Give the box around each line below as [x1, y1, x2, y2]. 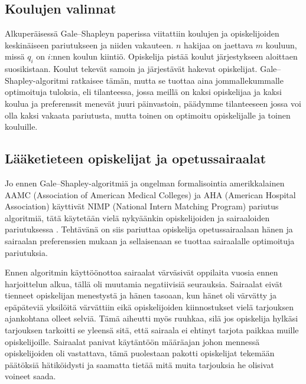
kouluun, [265, 38, 297, 51]
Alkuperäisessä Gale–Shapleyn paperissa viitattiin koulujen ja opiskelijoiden [5, 27, 279, 40]
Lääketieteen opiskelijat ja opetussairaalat [5, 149, 266, 168]
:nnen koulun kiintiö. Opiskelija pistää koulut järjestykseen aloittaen [50, 50, 298, 63]
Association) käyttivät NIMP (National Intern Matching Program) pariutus [5, 200, 279, 212]
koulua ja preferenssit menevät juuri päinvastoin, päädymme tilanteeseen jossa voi [5, 97, 301, 109]
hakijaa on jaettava [184, 38, 253, 51]
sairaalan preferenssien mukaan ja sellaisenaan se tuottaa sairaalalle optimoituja [5, 234, 295, 247]
